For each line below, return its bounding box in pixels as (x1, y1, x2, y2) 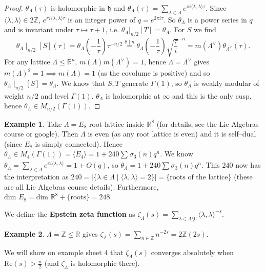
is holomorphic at (106, 90, 160, 101)
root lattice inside (89, 118, 145, 129)
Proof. (4, 3, 23, 13)
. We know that (56, 77, 106, 88)
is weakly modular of (194, 77, 259, 88)
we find (193, 24, 216, 35)
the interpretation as (4, 171, 69, 181)
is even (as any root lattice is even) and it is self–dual (88, 128, 256, 139)
